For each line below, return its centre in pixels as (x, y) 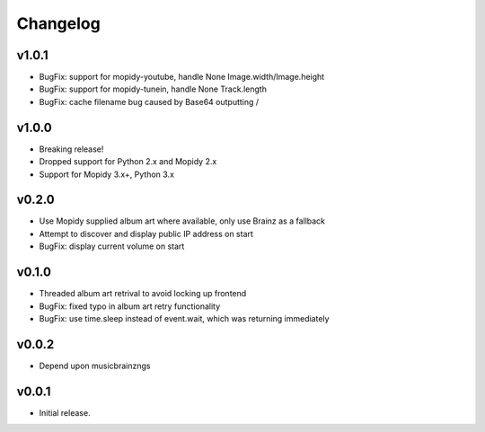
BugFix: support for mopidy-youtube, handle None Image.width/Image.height (182, 77)
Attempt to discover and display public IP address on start (146, 234)
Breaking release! (71, 149)
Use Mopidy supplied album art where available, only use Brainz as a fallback (182, 221)
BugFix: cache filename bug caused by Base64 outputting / (149, 101)
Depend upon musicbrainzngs (95, 366)
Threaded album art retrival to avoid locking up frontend (143, 294)
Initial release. (65, 412)
